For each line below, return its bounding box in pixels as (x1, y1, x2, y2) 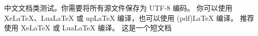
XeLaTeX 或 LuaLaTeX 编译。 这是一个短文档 (20, 22, 172, 33)
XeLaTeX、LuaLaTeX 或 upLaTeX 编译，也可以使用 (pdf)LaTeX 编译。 (4, 12, 238, 23)
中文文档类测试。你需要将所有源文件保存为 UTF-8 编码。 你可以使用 (4, 3, 233, 13)
